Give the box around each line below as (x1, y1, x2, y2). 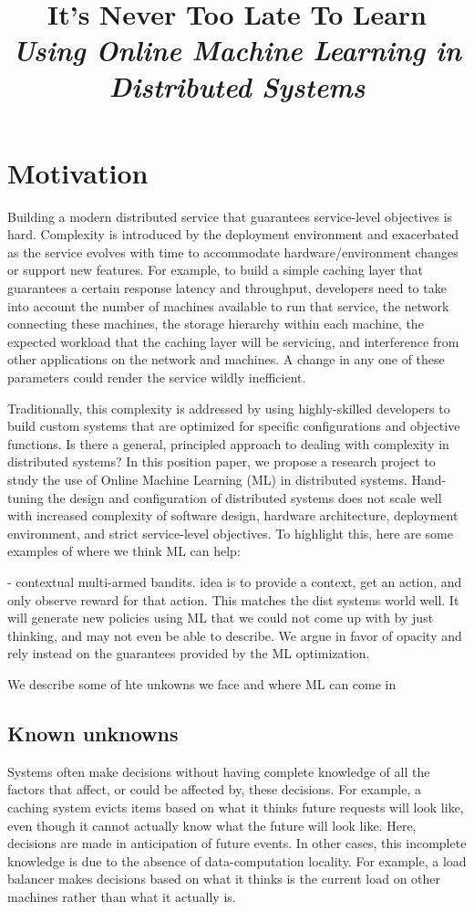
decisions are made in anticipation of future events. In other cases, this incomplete (7, 833, 467, 853)
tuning (7, 487, 44, 507)
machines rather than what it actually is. (7, 886, 236, 906)
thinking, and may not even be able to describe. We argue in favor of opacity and (7, 625, 462, 645)
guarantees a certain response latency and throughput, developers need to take (7, 278, 447, 298)
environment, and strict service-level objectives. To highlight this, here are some (7, 523, 453, 542)
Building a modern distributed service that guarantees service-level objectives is (7, 206, 453, 225)
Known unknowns (7, 718, 179, 747)
